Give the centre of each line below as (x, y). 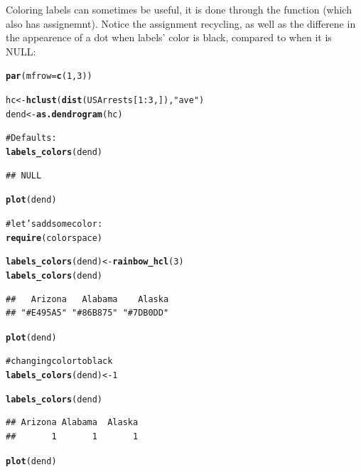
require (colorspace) (54, 238)
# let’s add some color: (54, 224)
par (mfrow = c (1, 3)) (49, 76)
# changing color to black (59, 361)
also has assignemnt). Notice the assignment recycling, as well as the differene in (181, 23)
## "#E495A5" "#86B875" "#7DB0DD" (87, 313)
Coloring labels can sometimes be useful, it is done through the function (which (179, 9)
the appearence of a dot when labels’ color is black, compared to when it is (169, 37)
